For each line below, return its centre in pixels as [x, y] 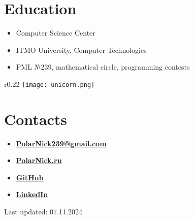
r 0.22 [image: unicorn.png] [50, 84]
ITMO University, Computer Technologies [81, 50]
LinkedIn [32, 194]
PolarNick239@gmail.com [61, 143]
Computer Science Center [56, 33]
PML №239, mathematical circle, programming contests [103, 67]
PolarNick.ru [39, 160]
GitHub [30, 177]
